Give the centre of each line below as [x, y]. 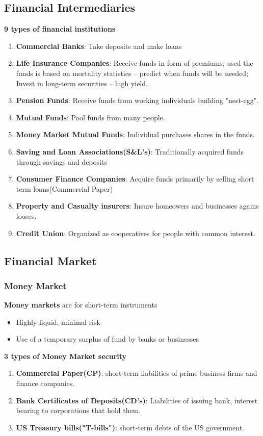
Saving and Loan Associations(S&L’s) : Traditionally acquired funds [130, 151]
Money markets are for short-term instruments [81, 305]
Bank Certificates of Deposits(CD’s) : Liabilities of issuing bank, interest [137, 400]
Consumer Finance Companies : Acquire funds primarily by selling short [135, 179]
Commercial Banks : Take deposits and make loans [99, 46]
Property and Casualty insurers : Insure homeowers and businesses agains [137, 206]
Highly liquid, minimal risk [58, 322]
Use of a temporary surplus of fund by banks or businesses [107, 339]
